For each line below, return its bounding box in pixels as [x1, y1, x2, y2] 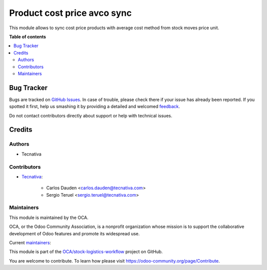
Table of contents [9, 34, 46, 40]
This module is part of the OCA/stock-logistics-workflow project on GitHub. [9, 249, 163, 255]
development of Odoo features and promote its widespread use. [9, 230, 140, 236]
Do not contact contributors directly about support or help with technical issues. [9, 112, 173, 118]
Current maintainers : [9, 239, 51, 245]
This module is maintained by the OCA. [9, 215, 89, 220]
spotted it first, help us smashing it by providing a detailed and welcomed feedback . [9, 104, 180, 109]
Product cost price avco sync [9, 7, 132, 18]
